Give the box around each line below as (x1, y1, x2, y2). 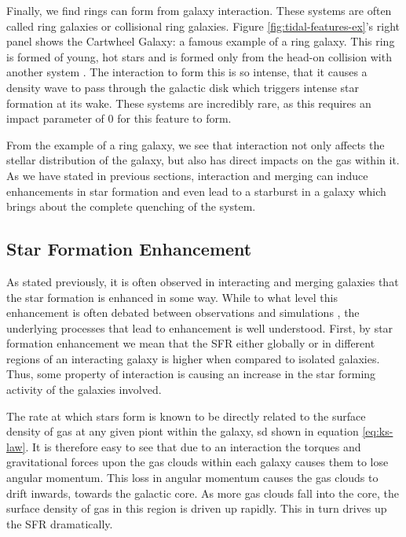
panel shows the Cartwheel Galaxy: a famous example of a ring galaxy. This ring (6, 33, 395, 50)
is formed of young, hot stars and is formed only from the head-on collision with (6, 48, 392, 64)
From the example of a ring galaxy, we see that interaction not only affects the (6, 136, 385, 153)
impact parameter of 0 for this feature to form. (6, 110, 232, 127)
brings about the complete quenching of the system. (6, 198, 256, 215)
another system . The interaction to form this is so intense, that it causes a (6, 64, 368, 80)
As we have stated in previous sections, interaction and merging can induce (6, 167, 368, 183)
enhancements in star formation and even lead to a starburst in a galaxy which (6, 182, 386, 199)
